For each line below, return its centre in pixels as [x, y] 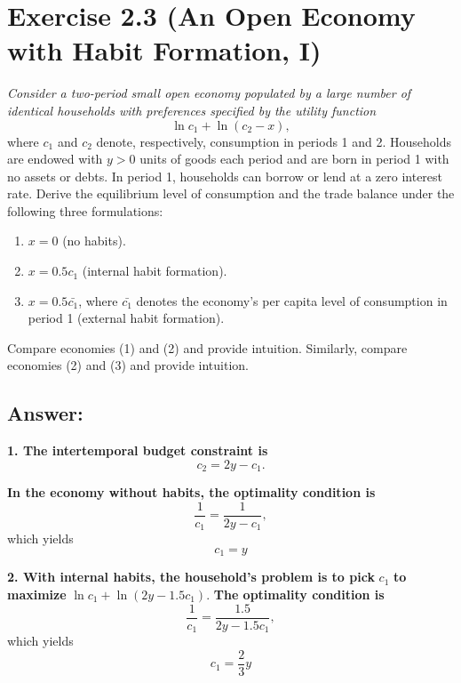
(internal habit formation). [155, 271]
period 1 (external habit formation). [126, 318]
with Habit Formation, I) [164, 50]
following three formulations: [85, 210]
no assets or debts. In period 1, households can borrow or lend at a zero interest [225, 176]
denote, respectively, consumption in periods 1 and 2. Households [274, 141]
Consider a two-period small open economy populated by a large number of [209, 93]
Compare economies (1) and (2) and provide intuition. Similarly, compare [207, 347]
